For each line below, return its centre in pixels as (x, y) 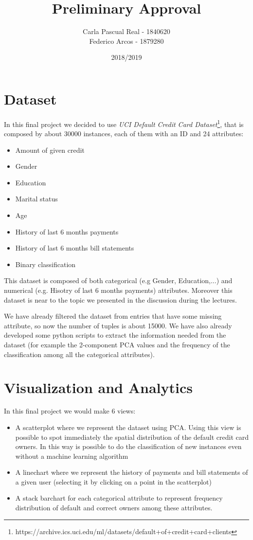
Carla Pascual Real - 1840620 (126, 31)
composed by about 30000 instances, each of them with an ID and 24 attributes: (124, 134)
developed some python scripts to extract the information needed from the (115, 335)
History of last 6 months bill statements (75, 248)
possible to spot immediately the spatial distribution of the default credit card (132, 437)
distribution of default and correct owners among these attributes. (114, 508)
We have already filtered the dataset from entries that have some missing (113, 316)
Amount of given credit (50, 150)
